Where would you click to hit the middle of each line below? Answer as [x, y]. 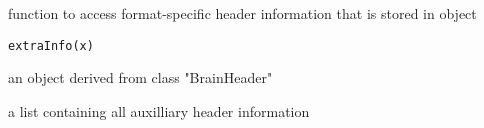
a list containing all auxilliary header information [159, 110]
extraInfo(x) [51, 45]
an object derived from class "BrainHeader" [140, 77]
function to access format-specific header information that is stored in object [242, 13]
